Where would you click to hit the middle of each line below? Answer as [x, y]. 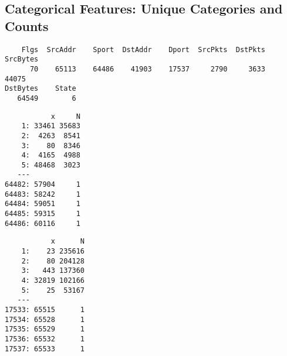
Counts [27, 25]
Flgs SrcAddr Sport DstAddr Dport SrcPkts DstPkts [143, 49]
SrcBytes [22, 59]
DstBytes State [40, 89]
